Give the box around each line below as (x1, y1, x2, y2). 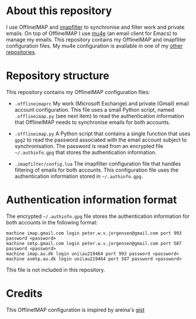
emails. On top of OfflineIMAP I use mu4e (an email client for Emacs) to (6, 29, 178, 36)
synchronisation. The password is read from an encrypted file (14, 142, 164, 149)
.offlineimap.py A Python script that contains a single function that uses (14, 130, 191, 137)
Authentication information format (6, 193, 177, 207)
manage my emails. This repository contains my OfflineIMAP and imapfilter (6, 36, 186, 43)
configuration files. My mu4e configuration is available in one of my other (6, 42, 183, 49)
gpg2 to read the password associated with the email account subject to (14, 136, 187, 143)
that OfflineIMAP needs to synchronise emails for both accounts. (14, 119, 171, 126)
